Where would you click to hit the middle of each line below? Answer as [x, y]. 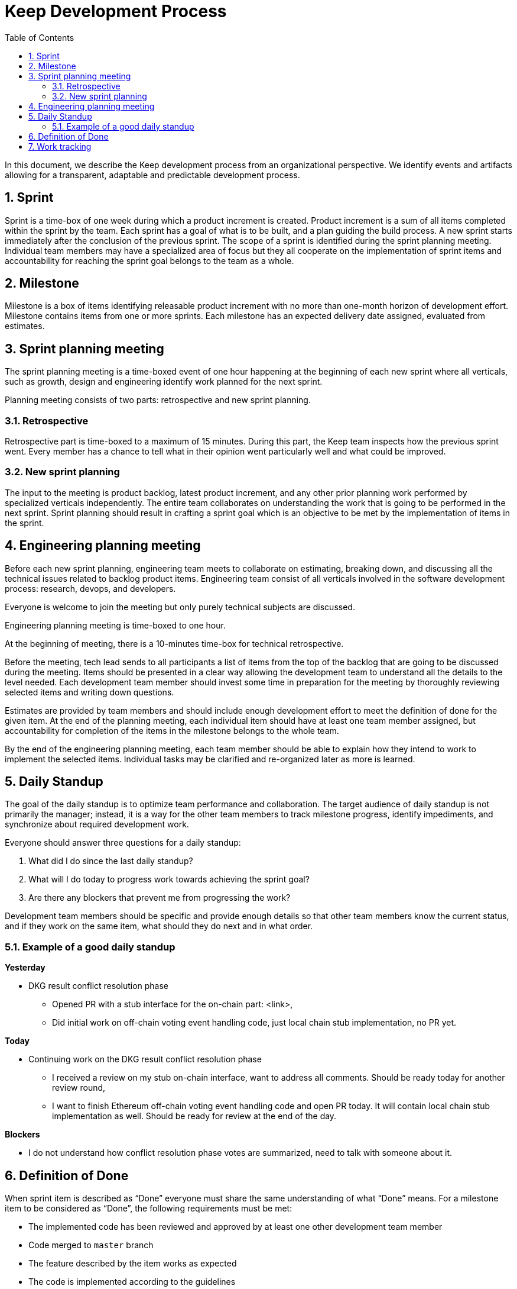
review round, [79, 1088]
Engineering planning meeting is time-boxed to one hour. [115, 625]
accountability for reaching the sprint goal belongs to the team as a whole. [149, 260]
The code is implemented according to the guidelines [132, 1282]
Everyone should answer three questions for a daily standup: [123, 843]
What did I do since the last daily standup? [111, 861]
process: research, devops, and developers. [90, 588]
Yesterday [25, 968]
